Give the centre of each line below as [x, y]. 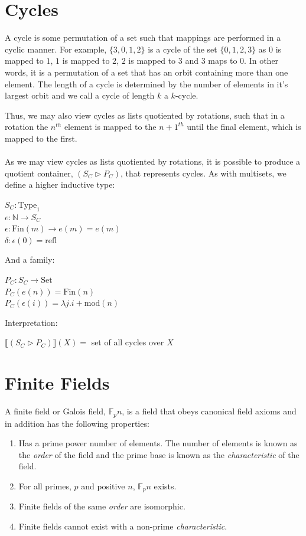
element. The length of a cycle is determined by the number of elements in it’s [147, 84]
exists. [165, 486]
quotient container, [39, 173]
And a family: [30, 259]
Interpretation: [31, 322]
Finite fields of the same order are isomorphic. [102, 506]
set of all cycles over [128, 342]
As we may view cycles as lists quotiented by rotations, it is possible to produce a [153, 161]
